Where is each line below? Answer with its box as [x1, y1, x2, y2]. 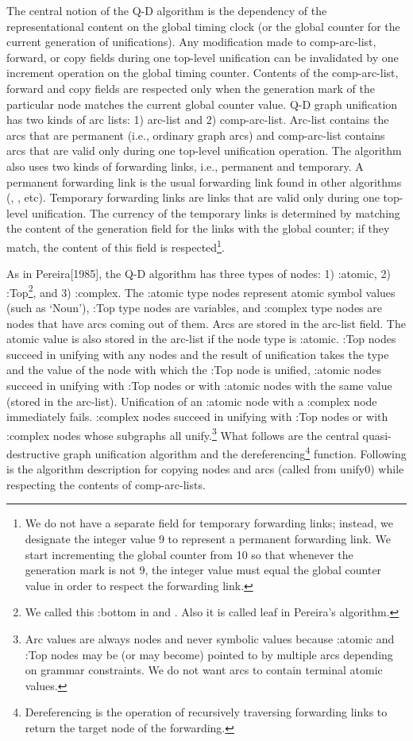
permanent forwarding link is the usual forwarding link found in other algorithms [6, 173, 402, 190]
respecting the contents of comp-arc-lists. [6, 476, 206, 492]
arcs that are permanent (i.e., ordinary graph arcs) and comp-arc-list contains [6, 126, 385, 143]
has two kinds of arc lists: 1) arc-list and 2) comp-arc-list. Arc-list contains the [6, 111, 389, 128]
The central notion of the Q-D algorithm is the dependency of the [6, 2, 327, 18]
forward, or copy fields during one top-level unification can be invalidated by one [6, 48, 399, 65]
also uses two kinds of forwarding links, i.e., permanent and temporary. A [6, 157, 364, 174]
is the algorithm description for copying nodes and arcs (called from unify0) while [6, 461, 404, 477]
